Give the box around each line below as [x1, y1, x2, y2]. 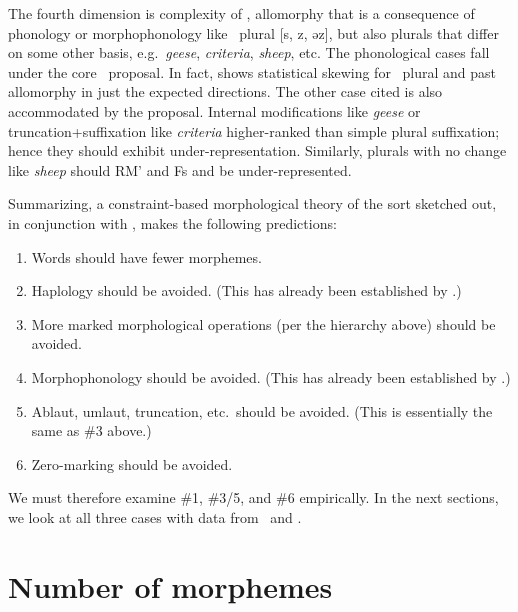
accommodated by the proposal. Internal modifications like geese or [8, 100, 421, 121]
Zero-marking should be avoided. [31, 453, 233, 474]
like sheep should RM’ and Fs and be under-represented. [8, 159, 352, 180]
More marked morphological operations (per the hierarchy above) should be [31, 313, 496, 334]
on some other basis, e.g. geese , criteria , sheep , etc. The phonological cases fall [8, 42, 490, 63]
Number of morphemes [8, 565, 333, 606]
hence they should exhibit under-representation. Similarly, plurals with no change [8, 140, 507, 161]
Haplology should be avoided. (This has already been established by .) [31, 280, 462, 301]
